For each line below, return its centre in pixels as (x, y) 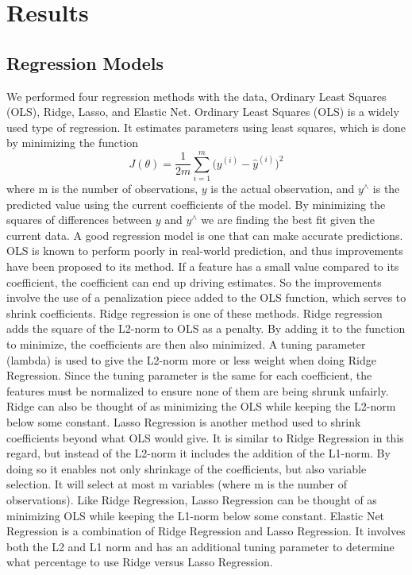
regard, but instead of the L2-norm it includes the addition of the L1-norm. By (198, 453)
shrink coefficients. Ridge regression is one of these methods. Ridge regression (194, 313)
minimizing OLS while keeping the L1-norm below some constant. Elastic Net (196, 515)
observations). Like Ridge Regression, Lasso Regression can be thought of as (192, 499)
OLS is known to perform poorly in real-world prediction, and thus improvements (205, 251)
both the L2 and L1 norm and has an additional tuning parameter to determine (200, 546)
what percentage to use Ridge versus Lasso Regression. (140, 562)
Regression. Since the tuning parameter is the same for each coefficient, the (189, 375)
